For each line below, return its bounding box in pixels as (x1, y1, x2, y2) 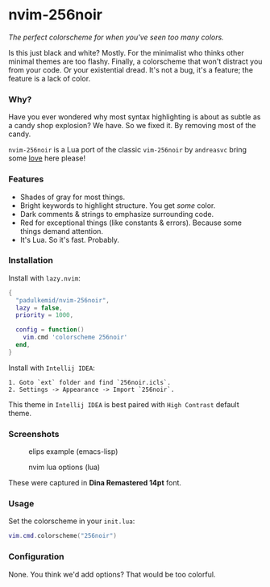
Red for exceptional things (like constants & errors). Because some (19, 218, 242, 227)
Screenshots (8, 428, 60, 439)
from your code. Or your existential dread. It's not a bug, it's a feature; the (8, 65, 254, 74)
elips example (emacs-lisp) (28, 447, 118, 456)
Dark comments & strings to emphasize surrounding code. (19, 209, 214, 219)
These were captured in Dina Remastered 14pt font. (8, 478, 182, 488)
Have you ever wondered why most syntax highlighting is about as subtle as (8, 112, 261, 122)
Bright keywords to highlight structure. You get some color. (19, 200, 216, 210)
